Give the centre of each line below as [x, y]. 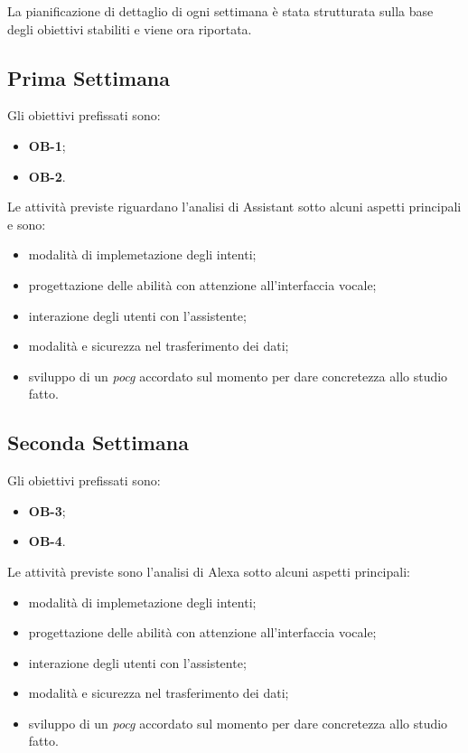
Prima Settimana [89, 77]
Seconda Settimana [98, 442]
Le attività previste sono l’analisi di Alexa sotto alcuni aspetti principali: [209, 571]
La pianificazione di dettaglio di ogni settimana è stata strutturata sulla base [220, 11]
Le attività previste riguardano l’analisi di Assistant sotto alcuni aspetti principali [234, 207]
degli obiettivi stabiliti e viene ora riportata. [130, 28]
